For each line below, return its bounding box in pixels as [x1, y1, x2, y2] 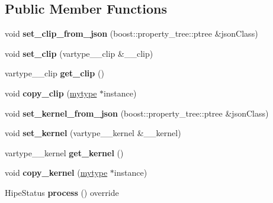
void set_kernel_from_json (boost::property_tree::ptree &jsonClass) [5, 107, 269, 119]
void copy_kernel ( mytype [5, 166, 108, 179]
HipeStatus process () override [5, 186, 119, 198]
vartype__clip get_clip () [5, 67, 104, 79]
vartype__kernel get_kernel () [5, 146, 124, 159]
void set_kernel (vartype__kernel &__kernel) [5, 127, 181, 139]
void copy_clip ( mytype [5, 86, 97, 99]
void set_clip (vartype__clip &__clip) [5, 47, 153, 59]
